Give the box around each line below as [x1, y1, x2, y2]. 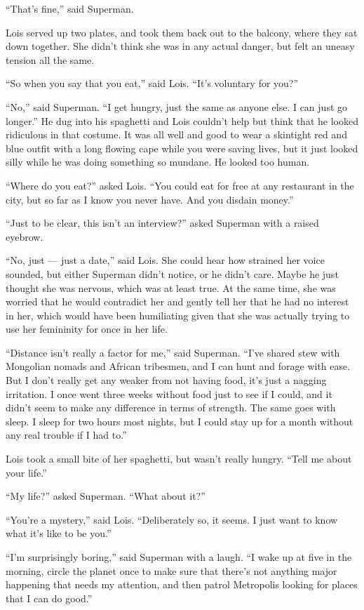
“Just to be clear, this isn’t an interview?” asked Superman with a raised [6, 216, 319, 230]
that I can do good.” [6, 590, 93, 605]
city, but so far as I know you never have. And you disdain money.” [6, 192, 294, 206]
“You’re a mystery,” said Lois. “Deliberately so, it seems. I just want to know [6, 512, 338, 526]
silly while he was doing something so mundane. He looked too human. [6, 154, 310, 169]
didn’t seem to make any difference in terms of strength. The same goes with [6, 400, 336, 415]
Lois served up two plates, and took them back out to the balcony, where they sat [6, 25, 358, 39]
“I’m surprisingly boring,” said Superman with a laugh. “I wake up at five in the [6, 550, 352, 564]
